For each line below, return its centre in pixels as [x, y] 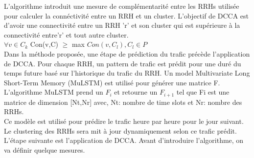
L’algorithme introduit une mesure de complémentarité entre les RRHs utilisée [122, 6]
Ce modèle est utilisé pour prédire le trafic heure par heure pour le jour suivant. [124, 121]
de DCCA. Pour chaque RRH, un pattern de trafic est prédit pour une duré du [123, 63]
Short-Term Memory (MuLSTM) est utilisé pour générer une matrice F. [112, 82]
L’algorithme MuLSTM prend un [54, 92]
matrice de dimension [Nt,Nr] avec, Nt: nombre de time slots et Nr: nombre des [123, 102]
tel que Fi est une [203, 92]
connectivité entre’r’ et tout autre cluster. [66, 34]
